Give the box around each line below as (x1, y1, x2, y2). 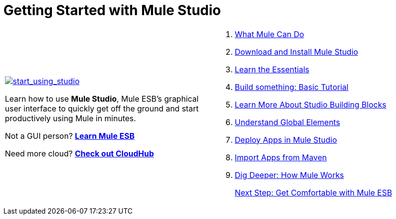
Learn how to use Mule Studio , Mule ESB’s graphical (5, 93, 199, 104)
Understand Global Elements (235, 117, 340, 127)
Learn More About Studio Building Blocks (235, 99, 387, 109)
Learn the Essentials (235, 64, 309, 74)
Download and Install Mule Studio (235, 46, 358, 57)
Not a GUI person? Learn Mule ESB (5, 131, 135, 141)
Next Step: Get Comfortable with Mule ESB (235, 187, 392, 197)
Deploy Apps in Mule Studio (235, 134, 337, 145)
